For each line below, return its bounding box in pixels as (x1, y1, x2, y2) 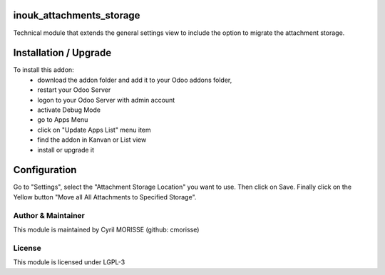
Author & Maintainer (13, 210, 85, 220)
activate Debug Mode (37, 105, 101, 114)
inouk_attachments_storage (13, 9, 140, 21)
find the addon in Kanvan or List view (37, 135, 147, 144)
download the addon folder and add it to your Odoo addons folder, (37, 76, 232, 84)
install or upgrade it (37, 145, 95, 154)
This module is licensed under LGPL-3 (13, 258, 125, 266)
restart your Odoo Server (37, 85, 111, 94)
